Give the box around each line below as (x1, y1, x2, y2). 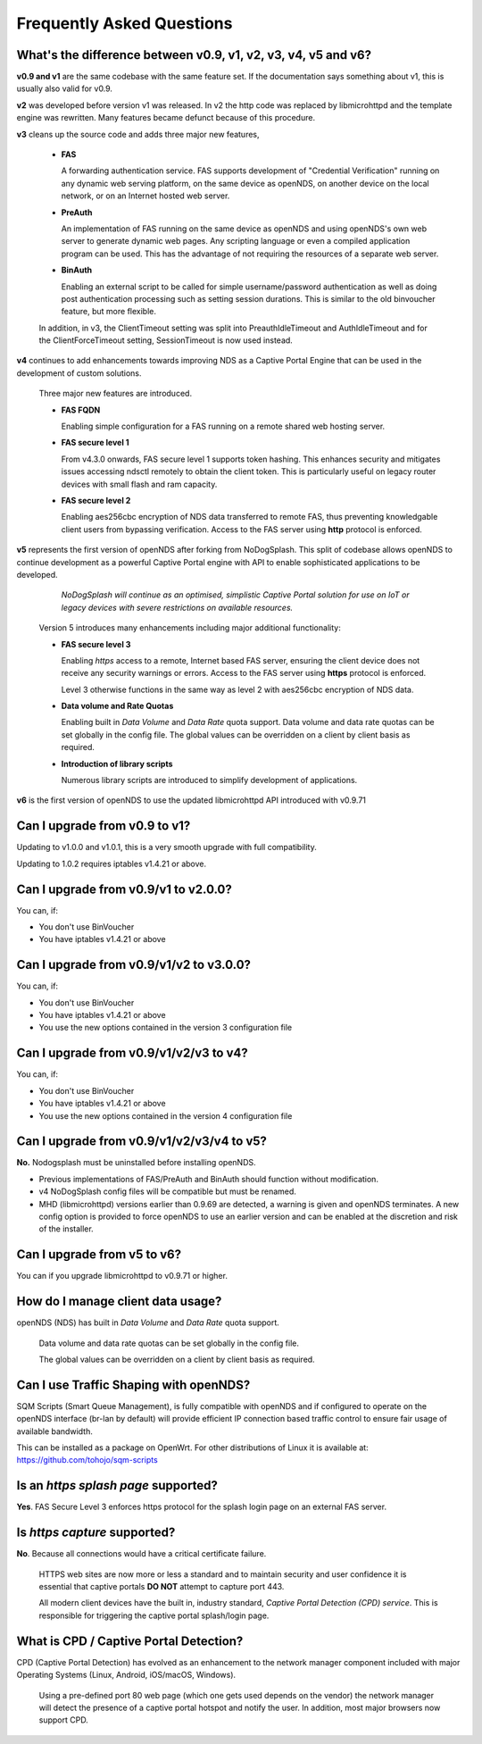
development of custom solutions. (16, 367, 142, 379)
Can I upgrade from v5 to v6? (16, 1247, 182, 1263)
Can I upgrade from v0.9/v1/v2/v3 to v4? (16, 1046, 249, 1061)
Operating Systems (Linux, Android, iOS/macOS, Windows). (16, 1670, 237, 1681)
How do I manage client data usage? (16, 1294, 222, 1309)
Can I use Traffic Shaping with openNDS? (16, 1377, 251, 1392)
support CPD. (38, 1715, 88, 1725)
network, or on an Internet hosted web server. (61, 190, 230, 201)
